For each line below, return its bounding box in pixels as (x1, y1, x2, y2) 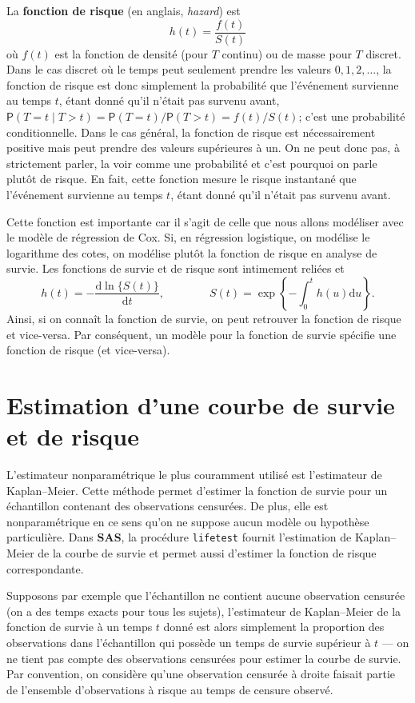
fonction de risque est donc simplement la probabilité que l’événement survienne (6, 76, 399, 93)
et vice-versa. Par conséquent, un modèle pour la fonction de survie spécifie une (6, 326, 397, 342)
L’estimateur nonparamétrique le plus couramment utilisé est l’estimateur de (6, 466, 382, 483)
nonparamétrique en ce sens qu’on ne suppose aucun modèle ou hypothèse (6, 513, 369, 529)
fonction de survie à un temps (6, 618, 153, 635)
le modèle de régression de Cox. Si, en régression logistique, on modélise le (6, 229, 370, 246)
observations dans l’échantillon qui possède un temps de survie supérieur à (6, 634, 371, 651)
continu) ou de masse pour (221, 45, 352, 62)
